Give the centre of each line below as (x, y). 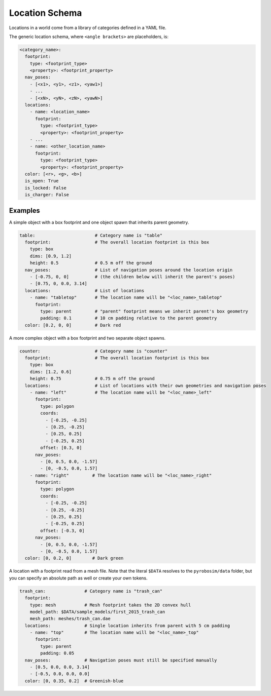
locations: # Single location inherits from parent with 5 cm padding (127, 625)
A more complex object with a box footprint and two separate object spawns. (87, 338)
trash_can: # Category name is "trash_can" (91, 591)
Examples (25, 211)
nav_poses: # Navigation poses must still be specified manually (121, 660)
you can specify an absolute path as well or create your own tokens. (78, 578)
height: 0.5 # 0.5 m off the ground (91, 263)
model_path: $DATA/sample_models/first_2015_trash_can (97, 612)
